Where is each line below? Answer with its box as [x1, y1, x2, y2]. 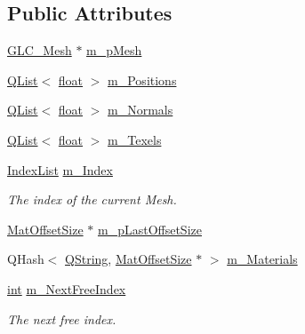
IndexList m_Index [7, 160, 113, 179]
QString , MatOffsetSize [65, 250, 192, 268]
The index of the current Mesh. [7, 190, 177, 209]
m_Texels [108, 130, 162, 148]
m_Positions [108, 70, 177, 89]
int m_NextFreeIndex [7, 279, 126, 298]
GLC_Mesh [7, 41, 72, 60]
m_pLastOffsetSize [97, 219, 202, 238]
